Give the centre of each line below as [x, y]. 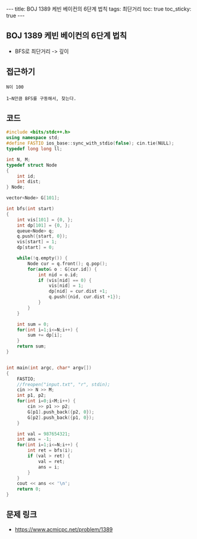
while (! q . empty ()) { [42, 258]
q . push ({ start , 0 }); [42, 236]
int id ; [26, 176]
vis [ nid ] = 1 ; [66, 286]
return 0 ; [29, 489]
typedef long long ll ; [34, 149]
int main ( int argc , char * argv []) [49, 368]
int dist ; [29, 182]
